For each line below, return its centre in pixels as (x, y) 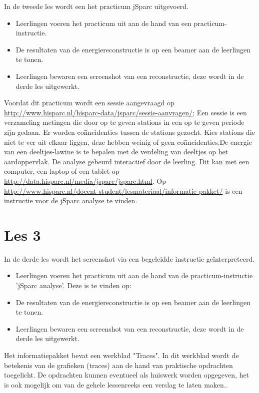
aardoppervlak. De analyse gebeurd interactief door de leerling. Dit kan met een (127, 161)
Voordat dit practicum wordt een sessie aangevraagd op (89, 103)
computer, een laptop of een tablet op (62, 171)
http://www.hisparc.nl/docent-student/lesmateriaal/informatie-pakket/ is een (123, 191)
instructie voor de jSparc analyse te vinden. (71, 200)
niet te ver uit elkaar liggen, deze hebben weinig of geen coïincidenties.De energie (128, 142)
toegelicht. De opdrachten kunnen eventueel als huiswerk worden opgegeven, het (127, 375)
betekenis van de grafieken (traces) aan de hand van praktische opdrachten (118, 365)
